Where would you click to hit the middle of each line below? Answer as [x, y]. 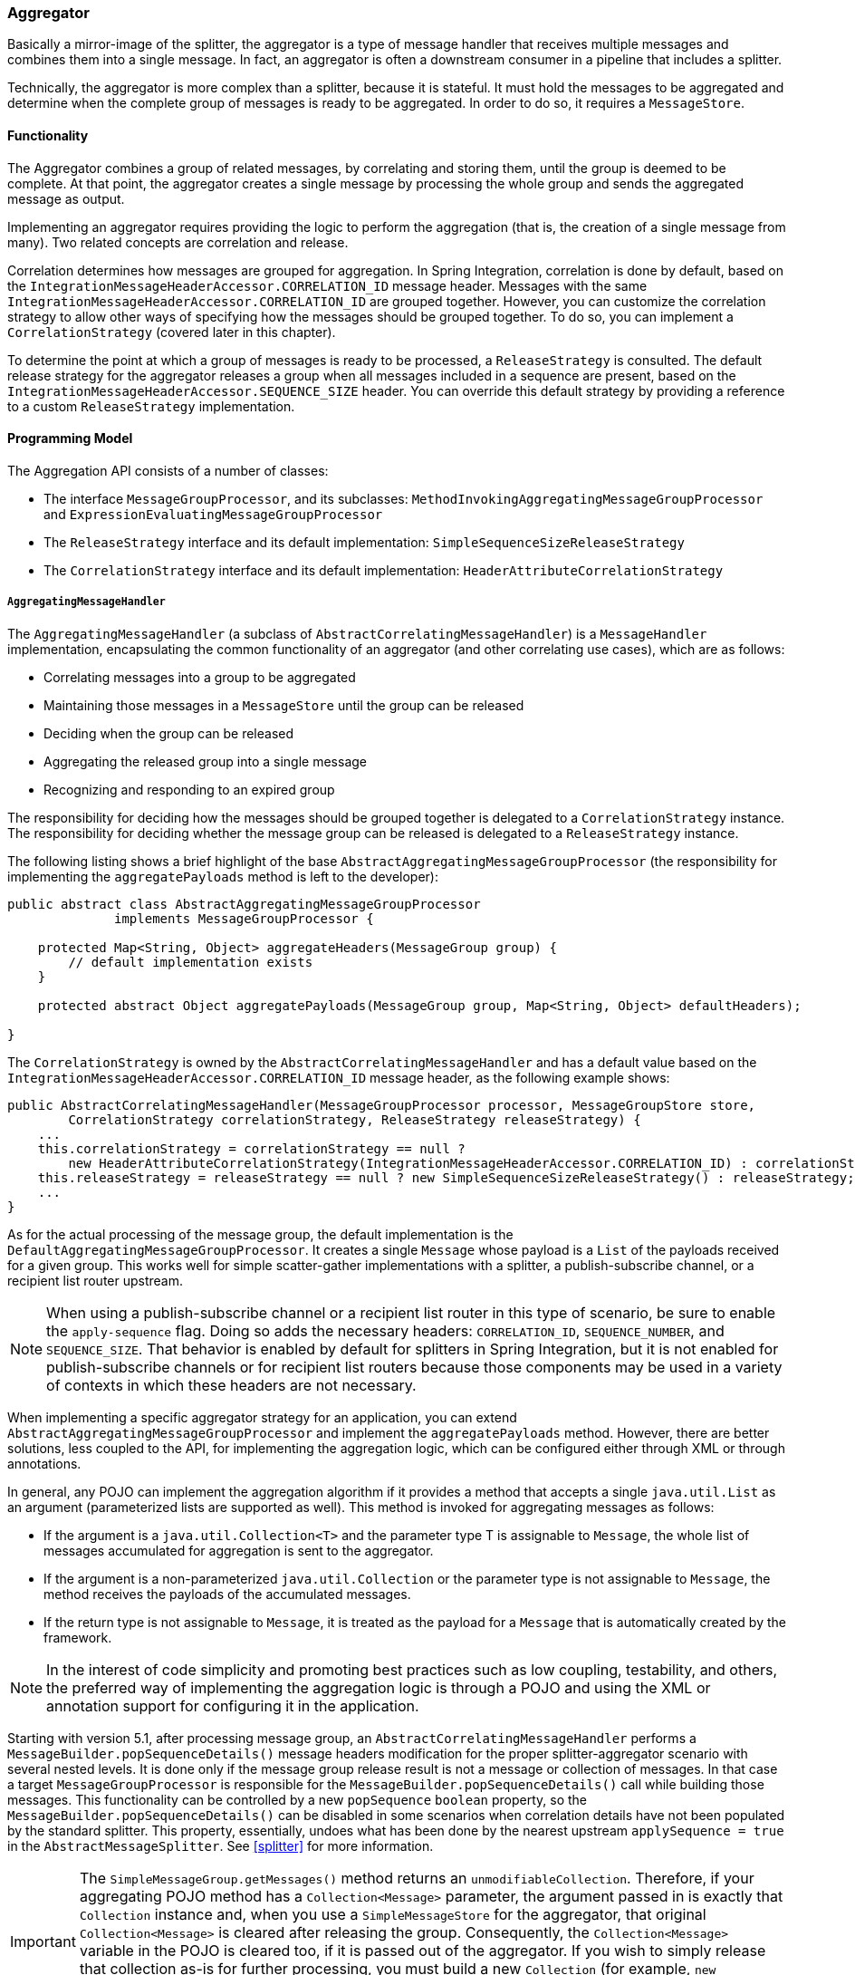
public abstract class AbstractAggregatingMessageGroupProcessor [244, 904]
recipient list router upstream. [96, 1280]
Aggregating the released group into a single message [205, 761]
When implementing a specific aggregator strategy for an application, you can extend [262, 1417]
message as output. [66, 198]
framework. [78, 1637]
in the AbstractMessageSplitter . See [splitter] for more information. [221, 1845]
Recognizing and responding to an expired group [189, 789]
